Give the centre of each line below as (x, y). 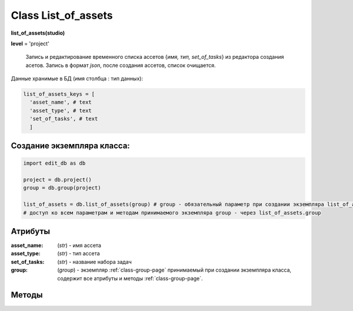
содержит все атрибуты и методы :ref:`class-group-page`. (130, 278)
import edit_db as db (54, 163)
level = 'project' (30, 44)
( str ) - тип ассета (79, 253)
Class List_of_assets (62, 15)
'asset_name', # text (61, 102)
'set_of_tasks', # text (64, 119)
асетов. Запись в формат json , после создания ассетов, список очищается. (121, 65)
